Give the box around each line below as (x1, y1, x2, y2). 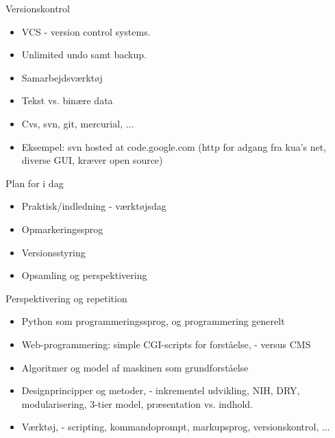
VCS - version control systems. (21, 24, 151, 38)
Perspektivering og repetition (5, 291, 127, 305)
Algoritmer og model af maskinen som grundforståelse (21, 360, 249, 374)
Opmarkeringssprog (21, 221, 103, 236)
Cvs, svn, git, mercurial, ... (21, 116, 134, 130)
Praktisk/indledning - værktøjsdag (21, 199, 166, 213)
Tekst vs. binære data (21, 93, 113, 108)
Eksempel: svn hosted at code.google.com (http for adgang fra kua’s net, (21, 139, 327, 154)
